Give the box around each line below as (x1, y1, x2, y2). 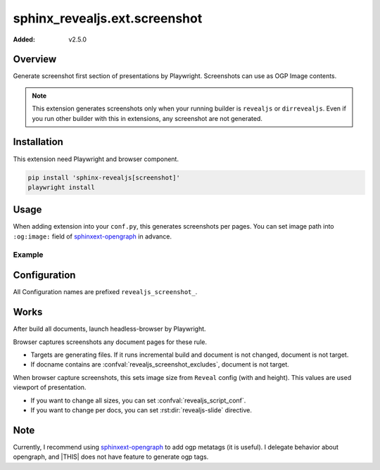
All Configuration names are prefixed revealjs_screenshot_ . (13, 288, 198, 296)
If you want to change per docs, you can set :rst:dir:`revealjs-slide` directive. (30, 405, 253, 414)
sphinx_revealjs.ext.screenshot (13, 11, 203, 26)
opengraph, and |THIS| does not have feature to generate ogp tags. (13, 452, 209, 461)
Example (13, 250, 44, 260)
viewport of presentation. (13, 383, 87, 392)
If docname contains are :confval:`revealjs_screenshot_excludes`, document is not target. (30, 360, 289, 369)
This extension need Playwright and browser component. (13, 155, 179, 163)
